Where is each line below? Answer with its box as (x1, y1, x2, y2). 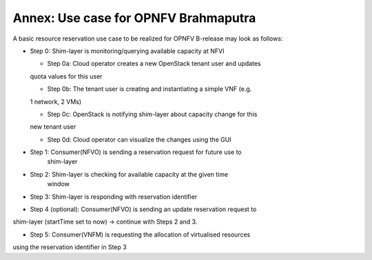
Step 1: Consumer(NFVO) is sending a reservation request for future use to (30, 148, 242, 156)
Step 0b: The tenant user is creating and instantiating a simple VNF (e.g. (47, 85, 252, 93)
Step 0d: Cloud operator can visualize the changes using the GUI (47, 135, 231, 144)
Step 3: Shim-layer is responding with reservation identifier (30, 193, 198, 201)
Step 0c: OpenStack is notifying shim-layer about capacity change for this (47, 110, 258, 118)
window (47, 180, 70, 188)
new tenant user (30, 122, 76, 131)
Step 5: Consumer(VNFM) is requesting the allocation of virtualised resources (30, 230, 251, 239)
